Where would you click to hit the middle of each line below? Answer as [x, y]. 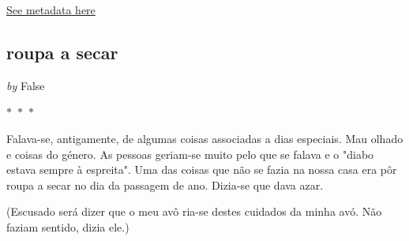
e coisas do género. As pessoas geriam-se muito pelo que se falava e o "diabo [190, 154]
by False [26, 85]
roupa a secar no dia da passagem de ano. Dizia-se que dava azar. [165, 185]
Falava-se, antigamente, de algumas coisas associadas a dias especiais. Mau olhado [205, 138]
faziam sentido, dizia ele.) [68, 226]
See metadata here [51, 9]
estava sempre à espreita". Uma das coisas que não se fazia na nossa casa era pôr [202, 169]
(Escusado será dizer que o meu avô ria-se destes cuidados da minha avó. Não [194, 211]
